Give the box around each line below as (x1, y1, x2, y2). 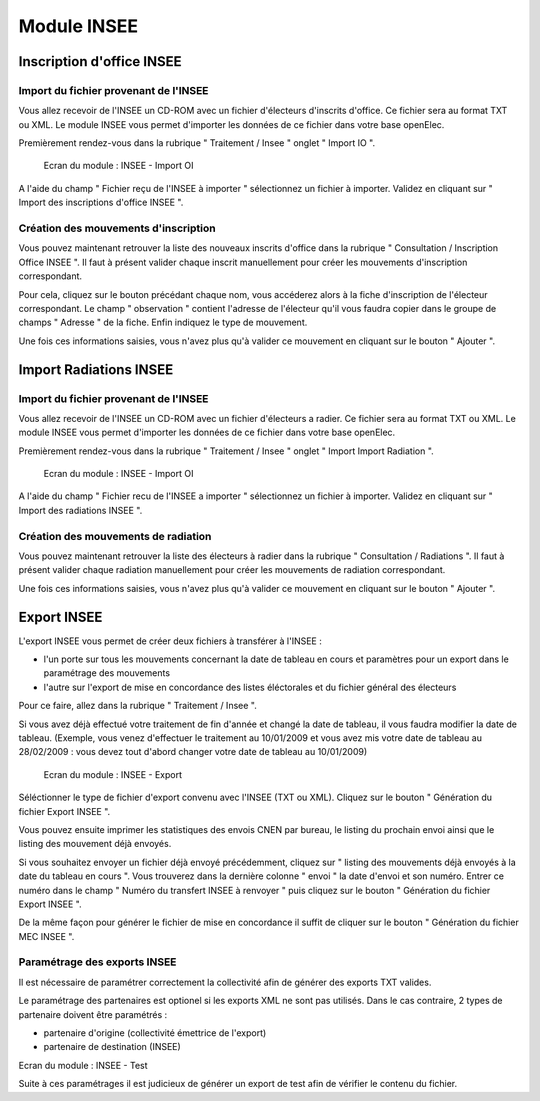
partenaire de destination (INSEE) (43, 1041, 182, 1053)
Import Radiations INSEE (18, 361, 174, 378)
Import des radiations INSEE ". (18, 504, 143, 516)
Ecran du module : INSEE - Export (43, 768, 183, 780)
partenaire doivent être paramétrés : (18, 1008, 168, 1020)
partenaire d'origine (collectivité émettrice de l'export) (43, 1027, 267, 1039)
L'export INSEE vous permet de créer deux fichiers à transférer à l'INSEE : (18, 635, 322, 647)
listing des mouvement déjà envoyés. (18, 838, 172, 850)
